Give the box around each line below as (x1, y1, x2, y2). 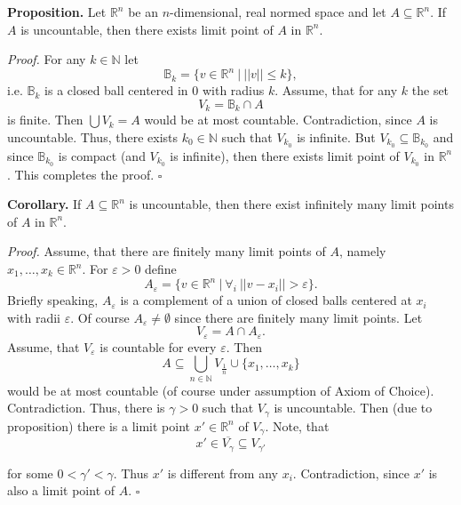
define (145, 260, 177, 278)
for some (7, 463, 53, 482)
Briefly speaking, (7, 291, 99, 309)
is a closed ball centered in (44, 81, 188, 100)
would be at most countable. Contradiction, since (144, 110, 412, 129)
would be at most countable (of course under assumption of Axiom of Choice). (7, 381, 434, 399)
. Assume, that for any (274, 81, 398, 100)
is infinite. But (297, 127, 376, 146)
